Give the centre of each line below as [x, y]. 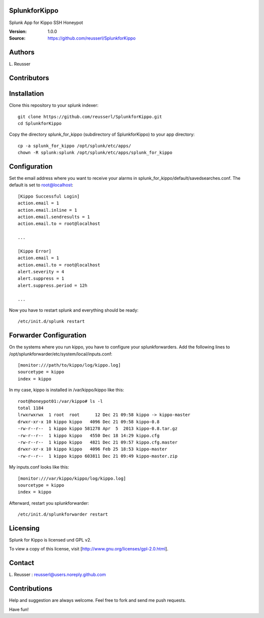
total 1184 [31, 408]
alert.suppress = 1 [41, 279]
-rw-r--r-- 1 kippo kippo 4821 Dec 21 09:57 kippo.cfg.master [98, 442]
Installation [26, 94]
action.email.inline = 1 [47, 210]
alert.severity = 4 [41, 272]
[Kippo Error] [34, 251]
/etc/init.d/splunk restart [51, 321]
